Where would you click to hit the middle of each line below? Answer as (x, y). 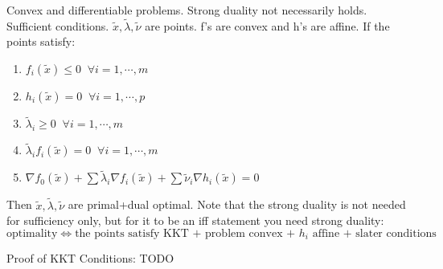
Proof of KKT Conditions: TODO (90, 258)
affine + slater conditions (374, 233)
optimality (32, 233)
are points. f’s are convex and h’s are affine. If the (267, 25)
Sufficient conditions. (58, 25)
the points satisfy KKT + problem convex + (185, 233)
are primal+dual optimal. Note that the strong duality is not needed (237, 204)
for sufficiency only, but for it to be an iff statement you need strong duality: (195, 220)
